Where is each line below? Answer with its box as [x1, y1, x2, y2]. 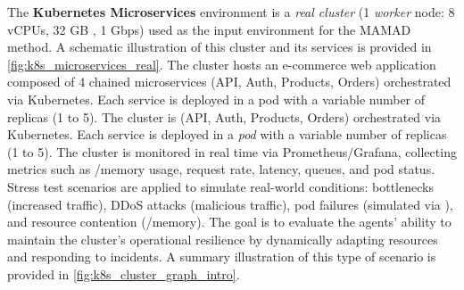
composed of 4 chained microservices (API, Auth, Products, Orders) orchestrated [7, 72, 452, 91]
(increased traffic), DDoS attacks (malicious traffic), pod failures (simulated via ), [7, 195, 453, 213]
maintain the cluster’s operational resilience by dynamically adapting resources [7, 229, 438, 248]
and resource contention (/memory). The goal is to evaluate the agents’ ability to [7, 212, 452, 231]
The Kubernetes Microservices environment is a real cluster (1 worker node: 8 [7, 3, 455, 21]
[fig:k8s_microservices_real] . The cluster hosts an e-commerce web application [7, 54, 436, 73]
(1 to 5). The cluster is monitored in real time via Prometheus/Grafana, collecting [7, 142, 457, 161]
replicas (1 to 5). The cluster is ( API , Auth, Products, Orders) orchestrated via [7, 107, 442, 126]
